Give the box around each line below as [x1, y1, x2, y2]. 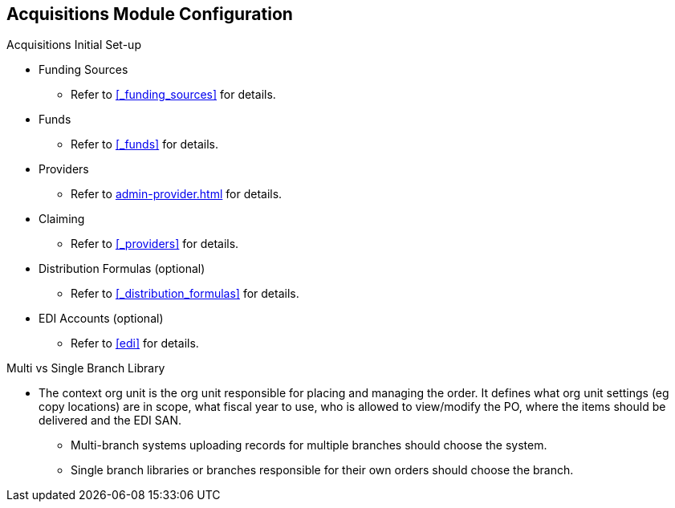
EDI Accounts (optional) [39, 311, 164, 326]
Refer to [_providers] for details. [71, 237, 239, 251]
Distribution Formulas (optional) [39, 262, 205, 276]
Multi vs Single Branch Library [6, 361, 165, 376]
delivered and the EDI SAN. [39, 413, 182, 428]
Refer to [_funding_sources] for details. [71, 87, 276, 102]
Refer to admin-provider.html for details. [71, 187, 283, 201]
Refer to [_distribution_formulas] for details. [71, 287, 299, 301]
